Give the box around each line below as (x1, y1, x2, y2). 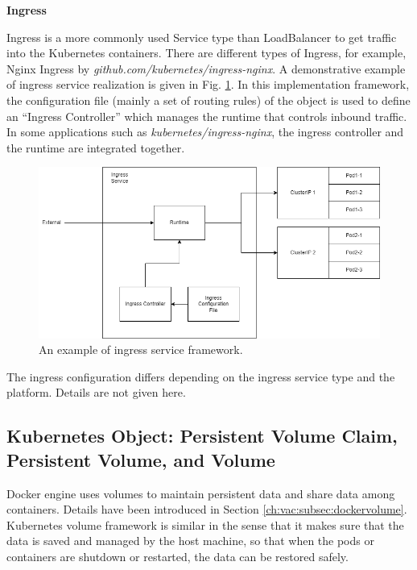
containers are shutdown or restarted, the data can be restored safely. (6, 547, 349, 564)
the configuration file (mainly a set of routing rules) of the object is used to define (6, 91, 411, 108)
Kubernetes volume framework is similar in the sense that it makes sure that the (6, 516, 404, 533)
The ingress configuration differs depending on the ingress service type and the (6, 368, 395, 385)
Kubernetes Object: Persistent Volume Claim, (6, 423, 398, 448)
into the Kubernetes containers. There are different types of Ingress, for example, (6, 44, 407, 61)
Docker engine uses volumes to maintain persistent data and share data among (6, 485, 395, 501)
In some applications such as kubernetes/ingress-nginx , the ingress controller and (6, 123, 404, 140)
